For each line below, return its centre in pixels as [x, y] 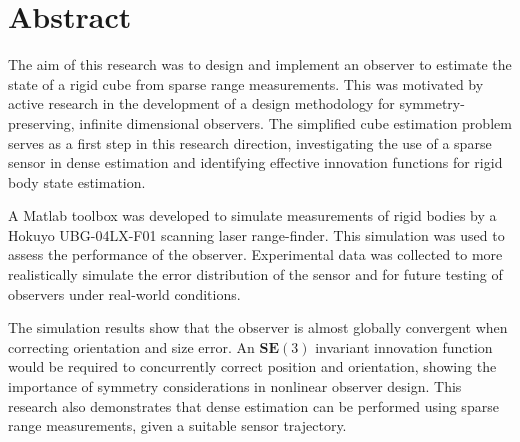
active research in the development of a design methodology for [201, 103]
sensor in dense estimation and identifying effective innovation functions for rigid [255, 162]
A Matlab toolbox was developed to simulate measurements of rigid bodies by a [252, 215]
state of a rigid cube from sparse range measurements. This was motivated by [246, 83]
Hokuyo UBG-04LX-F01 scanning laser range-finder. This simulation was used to [256, 234]
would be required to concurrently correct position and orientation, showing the [252, 366]
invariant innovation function [404, 346]
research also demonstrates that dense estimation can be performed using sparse [253, 405]
